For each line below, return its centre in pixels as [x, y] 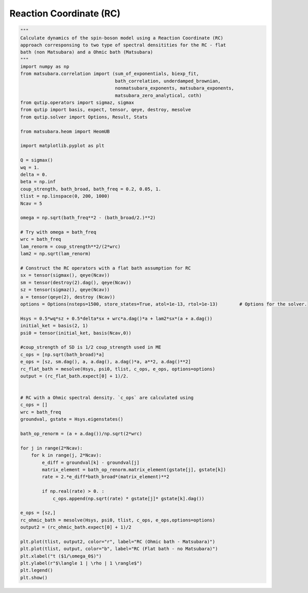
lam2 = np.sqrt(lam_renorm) [55, 254]
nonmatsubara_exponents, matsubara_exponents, [175, 88]
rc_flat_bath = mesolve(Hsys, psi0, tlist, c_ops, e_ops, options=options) [118, 369]
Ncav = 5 [31, 203]
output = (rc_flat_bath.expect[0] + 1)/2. [74, 376]
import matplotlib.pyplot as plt [62, 146]
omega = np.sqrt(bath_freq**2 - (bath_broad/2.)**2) [88, 218]
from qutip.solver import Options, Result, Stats [84, 117]
